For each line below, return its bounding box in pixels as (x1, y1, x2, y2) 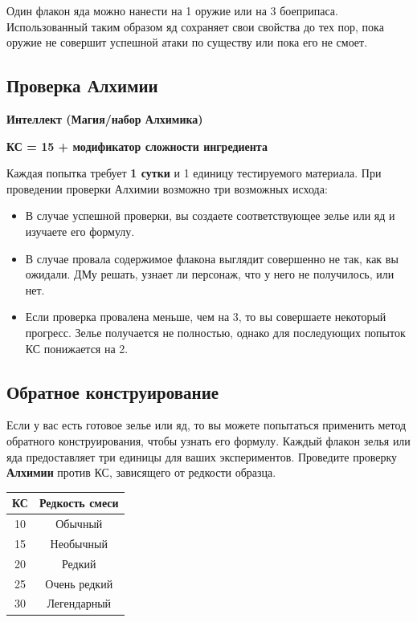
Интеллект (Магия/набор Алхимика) (6, 110, 203, 127)
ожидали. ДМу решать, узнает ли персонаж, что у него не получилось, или (25, 266, 395, 283)
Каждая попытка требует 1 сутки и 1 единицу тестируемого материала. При (6, 165, 382, 181)
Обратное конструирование (6, 379, 219, 404)
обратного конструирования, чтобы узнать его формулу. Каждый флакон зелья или (6, 432, 411, 449)
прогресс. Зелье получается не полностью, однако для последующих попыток (25, 323, 406, 340)
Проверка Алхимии (6, 73, 158, 98)
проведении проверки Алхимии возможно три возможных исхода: (6, 180, 328, 197)
